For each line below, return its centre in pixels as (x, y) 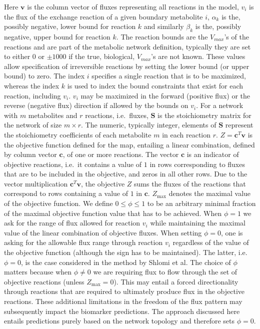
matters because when (38, 272)
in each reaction (186, 134)
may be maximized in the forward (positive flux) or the (165, 95)
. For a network (220, 105)
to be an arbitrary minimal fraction (201, 203)
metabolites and (53, 115)
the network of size (33, 125)
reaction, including (32, 95)
